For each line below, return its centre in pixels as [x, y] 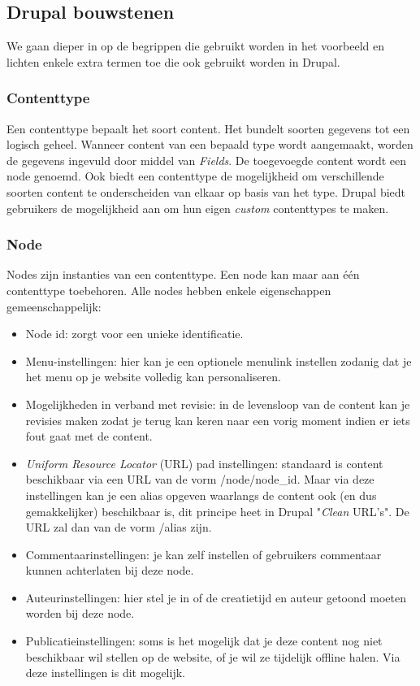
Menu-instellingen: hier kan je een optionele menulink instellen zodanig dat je [219, 360]
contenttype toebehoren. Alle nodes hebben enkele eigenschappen [169, 290]
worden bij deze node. [80, 613]
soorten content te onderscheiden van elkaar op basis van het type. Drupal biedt [206, 191]
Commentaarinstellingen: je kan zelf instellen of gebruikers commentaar [204, 554]
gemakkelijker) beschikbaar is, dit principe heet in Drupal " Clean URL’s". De [217, 511]
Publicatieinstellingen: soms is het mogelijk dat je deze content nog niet [204, 641]
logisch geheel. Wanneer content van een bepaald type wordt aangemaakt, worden [210, 144]
